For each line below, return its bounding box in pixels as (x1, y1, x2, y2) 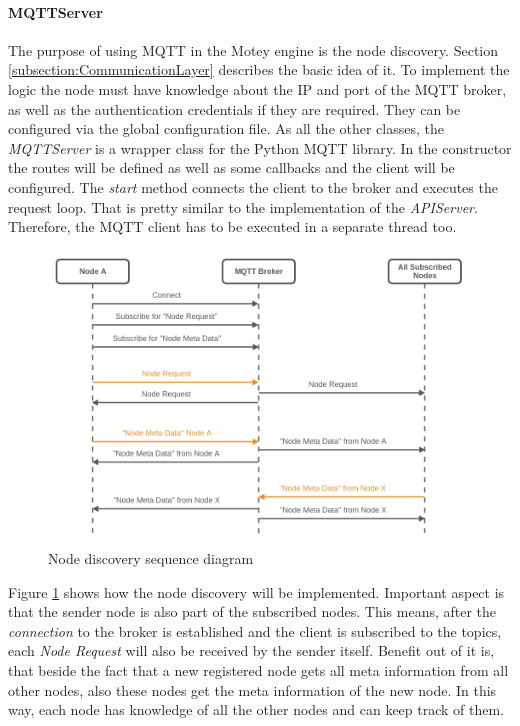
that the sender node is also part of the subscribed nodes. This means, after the (8, 601, 497, 622)
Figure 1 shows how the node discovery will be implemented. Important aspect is (8, 581, 505, 602)
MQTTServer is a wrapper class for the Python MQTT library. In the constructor (8, 137, 512, 158)
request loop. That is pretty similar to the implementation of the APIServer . (8, 196, 478, 217)
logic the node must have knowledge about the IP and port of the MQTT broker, (8, 78, 507, 99)
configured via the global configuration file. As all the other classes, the (8, 118, 444, 139)
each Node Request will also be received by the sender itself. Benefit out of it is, (8, 640, 495, 661)
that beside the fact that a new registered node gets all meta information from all (8, 660, 509, 681)
